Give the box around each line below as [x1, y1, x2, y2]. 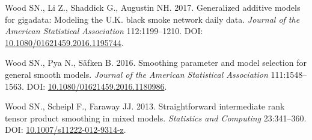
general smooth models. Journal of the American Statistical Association [5, 68, 268, 80]
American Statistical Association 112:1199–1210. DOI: [5, 25, 203, 37]
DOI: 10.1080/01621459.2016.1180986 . [26, 80, 167, 92]
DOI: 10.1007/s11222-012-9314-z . [5, 123, 126, 136]
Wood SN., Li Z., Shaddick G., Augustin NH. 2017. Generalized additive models [5, 1, 301, 13]
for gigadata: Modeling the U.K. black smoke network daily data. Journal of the [5, 13, 300, 25]
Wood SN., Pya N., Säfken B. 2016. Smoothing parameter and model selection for [5, 56, 307, 69]
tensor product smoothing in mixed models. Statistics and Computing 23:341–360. [5, 111, 307, 124]
